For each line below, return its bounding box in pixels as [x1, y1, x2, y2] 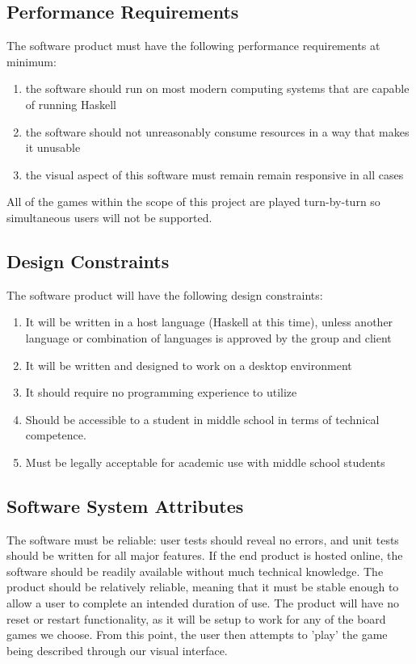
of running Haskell [25, 95, 116, 112]
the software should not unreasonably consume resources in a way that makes [25, 123, 410, 140]
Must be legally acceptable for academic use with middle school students [25, 453, 385, 470]
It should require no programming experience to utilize [25, 384, 297, 401]
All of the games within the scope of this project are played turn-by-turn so [6, 193, 380, 210]
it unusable [25, 139, 81, 156]
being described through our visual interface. [6, 641, 228, 658]
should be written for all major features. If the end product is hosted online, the [6, 547, 403, 564]
